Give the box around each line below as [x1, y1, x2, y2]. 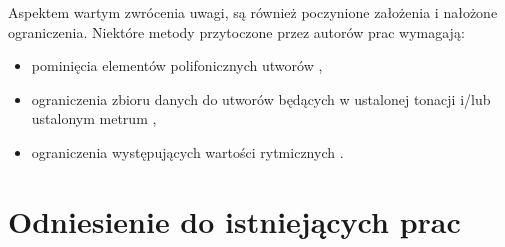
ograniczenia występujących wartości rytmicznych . [31, 141, 344, 162]
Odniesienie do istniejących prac [8, 200, 461, 241]
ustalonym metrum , [31, 108, 157, 129]
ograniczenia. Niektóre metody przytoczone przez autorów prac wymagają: [8, 21, 465, 42]
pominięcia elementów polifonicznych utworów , [31, 55, 323, 76]
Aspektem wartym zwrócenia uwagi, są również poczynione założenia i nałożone [8, 2, 498, 22]
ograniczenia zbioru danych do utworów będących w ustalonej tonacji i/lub [31, 88, 491, 109]
